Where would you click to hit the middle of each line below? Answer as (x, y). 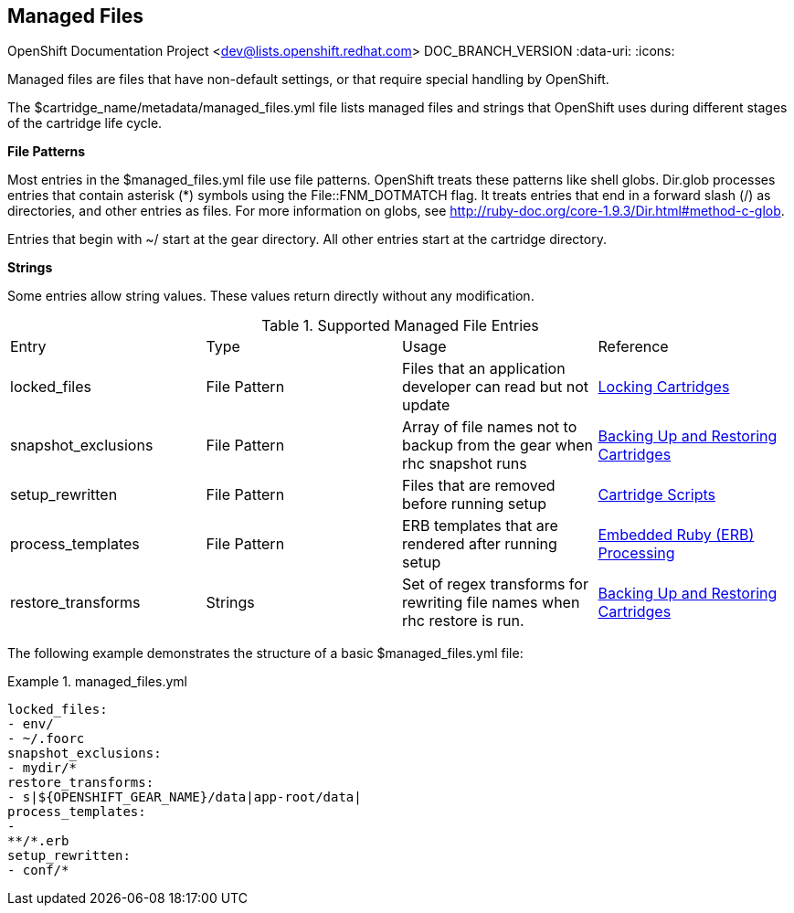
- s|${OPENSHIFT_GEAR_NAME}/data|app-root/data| (185, 797)
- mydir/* (42, 768)
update (426, 405)
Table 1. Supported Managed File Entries (400, 326)
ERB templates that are (480, 526)
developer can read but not (495, 387)
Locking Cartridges (664, 387)
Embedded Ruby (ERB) (676, 535)
